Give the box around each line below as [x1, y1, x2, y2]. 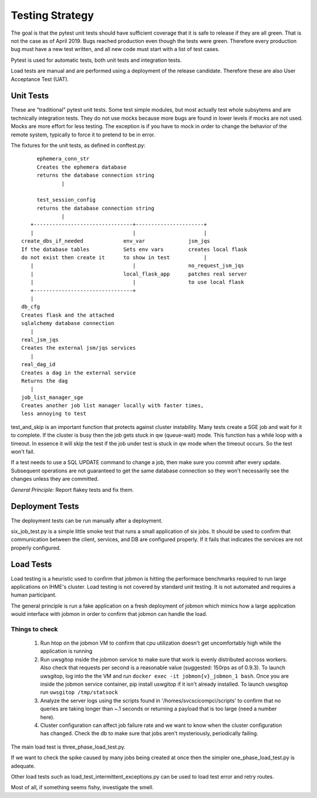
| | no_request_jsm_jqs [30, 262, 244, 269]
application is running [40, 648, 93, 655]
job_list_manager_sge [21, 394, 83, 401]
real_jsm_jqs [21, 336, 59, 343]
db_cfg [21, 303, 41, 310]
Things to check [11, 625, 58, 633]
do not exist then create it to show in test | [21, 254, 207, 261]
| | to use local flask [30, 279, 244, 286]
